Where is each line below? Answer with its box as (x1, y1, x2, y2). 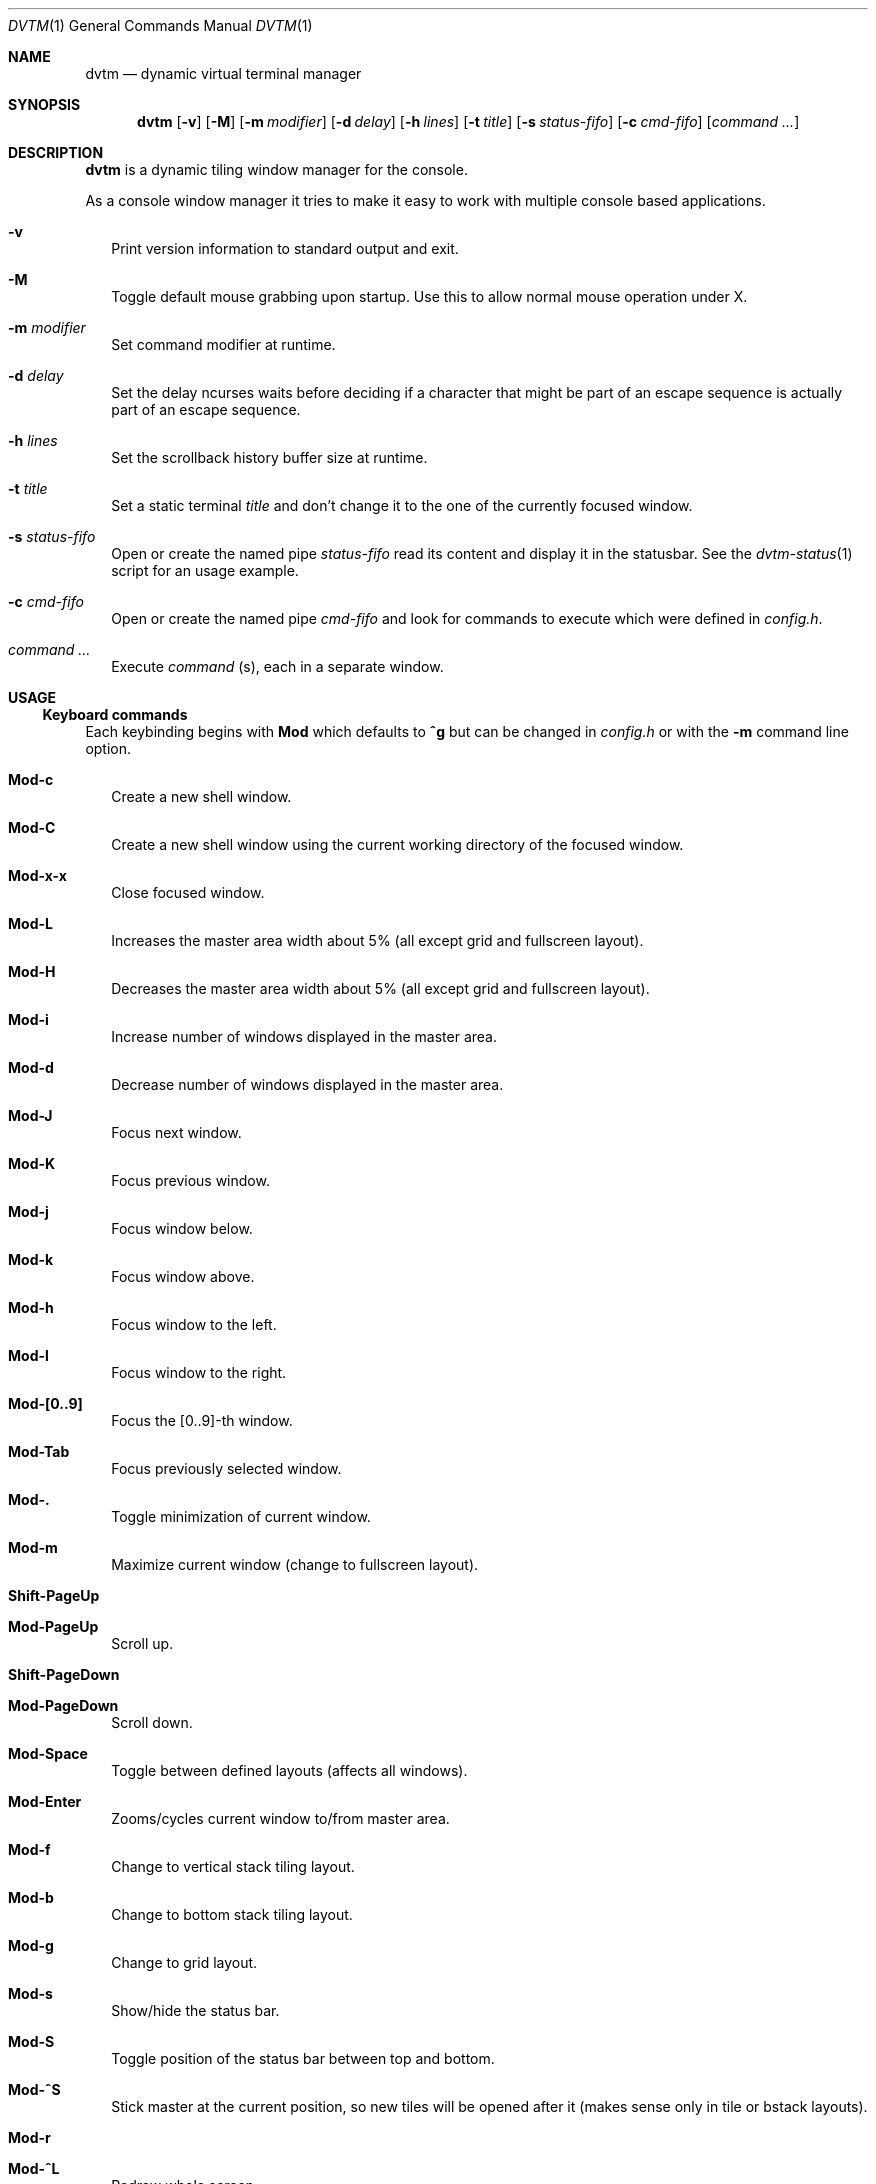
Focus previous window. (111, 1172, 270, 1189)
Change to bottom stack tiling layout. (111, 1906, 353, 1923)
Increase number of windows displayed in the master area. (111, 1028, 498, 1045)
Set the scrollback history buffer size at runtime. (111, 449, 428, 466)
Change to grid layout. (111, 1954, 258, 1971)
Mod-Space (8, 1745, 88, 1762)
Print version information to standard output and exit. (111, 240, 459, 257)
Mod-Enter (8, 1793, 82, 1810)
